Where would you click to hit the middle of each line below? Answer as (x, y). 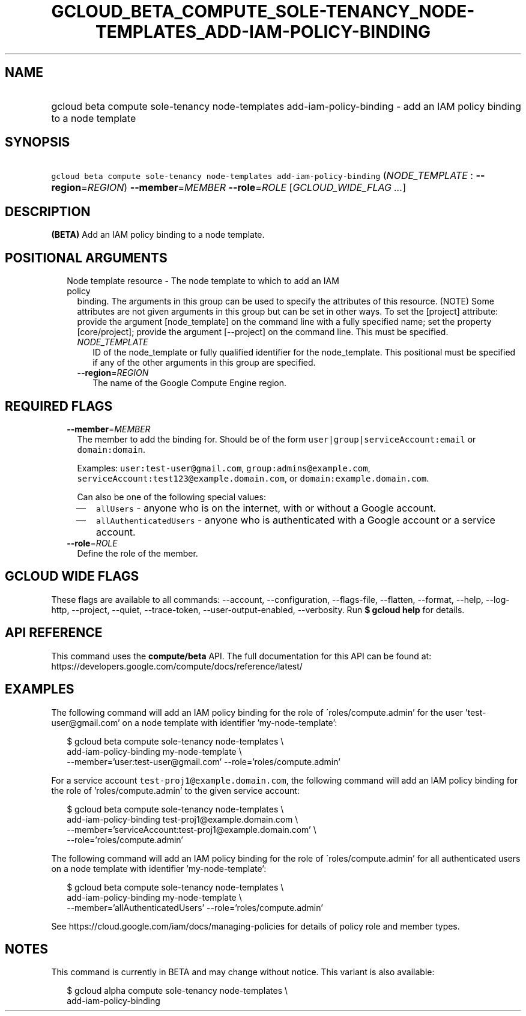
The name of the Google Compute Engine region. (190, 383)
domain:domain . (111, 449)
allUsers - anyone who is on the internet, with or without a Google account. (266, 508)
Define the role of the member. (138, 553)
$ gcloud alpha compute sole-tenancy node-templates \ (177, 991)
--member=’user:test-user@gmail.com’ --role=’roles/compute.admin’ (204, 761)
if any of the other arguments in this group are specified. (204, 363)
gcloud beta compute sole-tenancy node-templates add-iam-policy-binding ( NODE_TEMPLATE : (262, 176)
